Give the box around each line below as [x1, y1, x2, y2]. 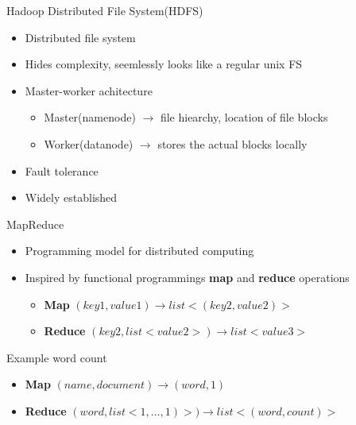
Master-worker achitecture [25, 82, 153, 99]
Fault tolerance [25, 162, 99, 179]
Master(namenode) [44, 109, 136, 126]
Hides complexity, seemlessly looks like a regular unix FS [25, 56, 303, 72]
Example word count [6, 349, 107, 365]
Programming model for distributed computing [25, 242, 254, 259]
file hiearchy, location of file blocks [160, 109, 328, 126]
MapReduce [6, 215, 64, 232]
